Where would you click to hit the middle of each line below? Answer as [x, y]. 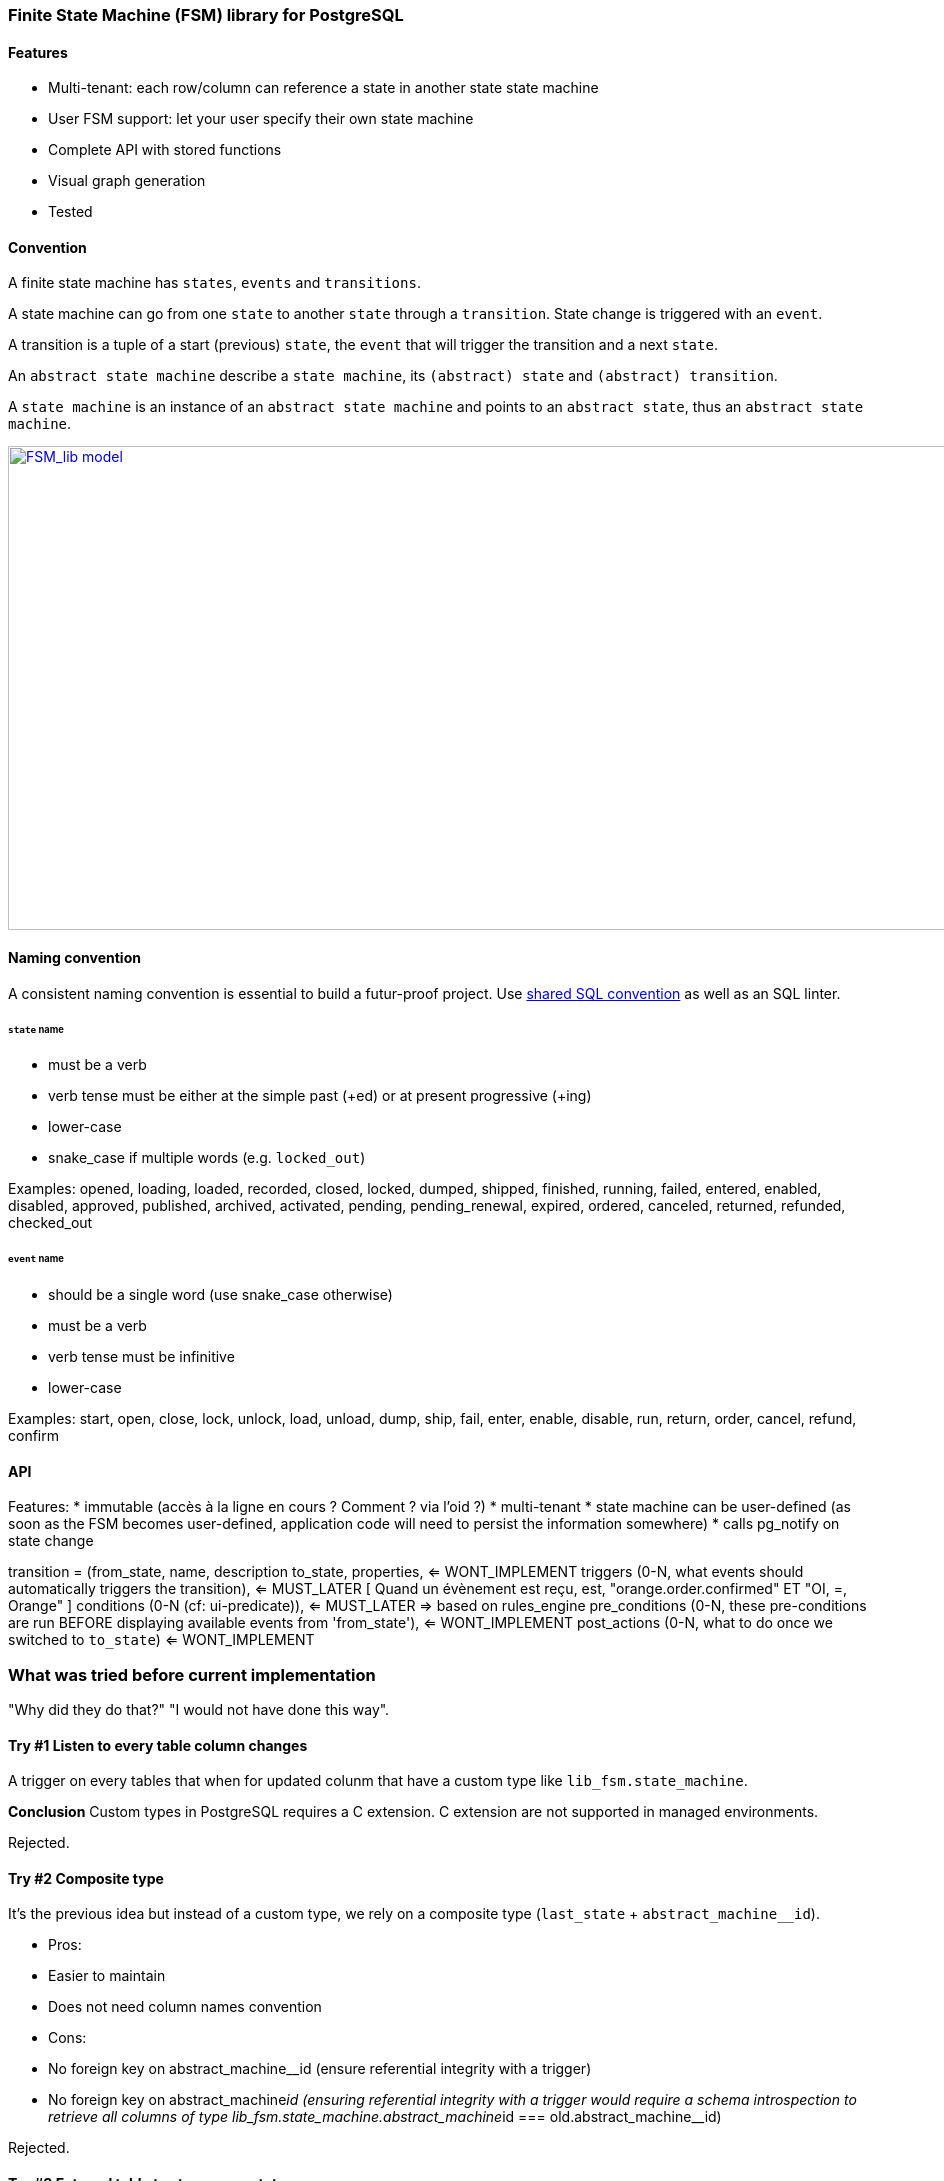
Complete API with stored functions [165, 150]
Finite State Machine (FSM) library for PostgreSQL [206, 15]
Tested [70, 212]
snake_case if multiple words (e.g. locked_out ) [207, 1158]
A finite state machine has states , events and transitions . [214, 283]
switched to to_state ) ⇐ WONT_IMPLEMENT [161, 1640]
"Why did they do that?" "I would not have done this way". [199, 1709]
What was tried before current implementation [192, 1674]
